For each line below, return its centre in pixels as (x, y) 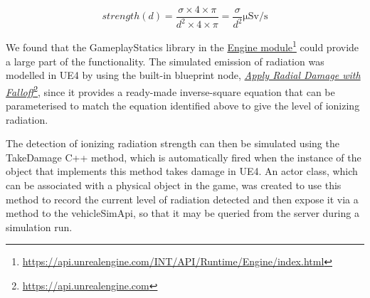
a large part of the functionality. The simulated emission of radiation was (165, 61)
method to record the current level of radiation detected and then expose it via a (182, 199)
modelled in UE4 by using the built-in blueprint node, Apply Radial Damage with (183, 75)
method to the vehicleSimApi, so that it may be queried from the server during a (183, 213)
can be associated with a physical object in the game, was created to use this (174, 185)
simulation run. (39, 227)
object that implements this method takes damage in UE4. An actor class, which (182, 171)
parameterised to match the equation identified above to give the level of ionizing (183, 106)
